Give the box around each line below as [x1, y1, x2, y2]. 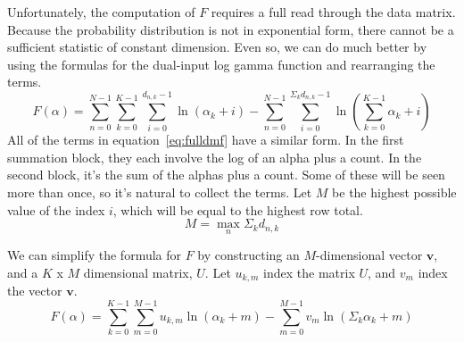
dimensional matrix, [83, 263, 193, 281]
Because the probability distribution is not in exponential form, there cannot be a [7, 20, 454, 38]
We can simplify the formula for [7, 246, 182, 264]
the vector [7, 281, 62, 300]
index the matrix [263, 263, 355, 281]
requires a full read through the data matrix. [211, 3, 456, 21]
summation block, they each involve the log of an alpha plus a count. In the [7, 147, 422, 166]
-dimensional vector [316, 246, 423, 264]
